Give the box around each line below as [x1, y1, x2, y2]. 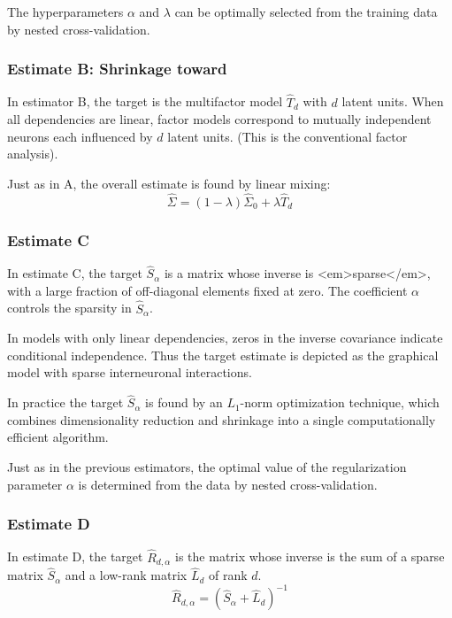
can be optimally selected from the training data [174, 3, 438, 20]
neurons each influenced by [7, 127, 153, 145]
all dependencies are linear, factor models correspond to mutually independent [7, 110, 432, 128]
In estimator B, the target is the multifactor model [7, 92, 283, 111]
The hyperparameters [7, 3, 124, 20]
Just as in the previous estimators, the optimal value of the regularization [7, 458, 407, 476]
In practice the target [7, 393, 124, 412]
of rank [209, 566, 248, 584]
